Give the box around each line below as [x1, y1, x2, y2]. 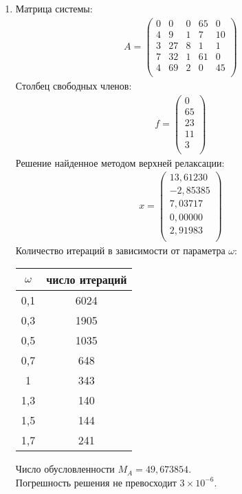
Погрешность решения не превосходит [15, 475, 177, 489]
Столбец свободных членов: [15, 78, 132, 92]
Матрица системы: [15, 1, 93, 15]
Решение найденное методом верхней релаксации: [15, 155, 225, 169]
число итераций [46, 271, 127, 288]
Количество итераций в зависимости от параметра [15, 243, 225, 257]
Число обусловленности [15, 462, 115, 476]
